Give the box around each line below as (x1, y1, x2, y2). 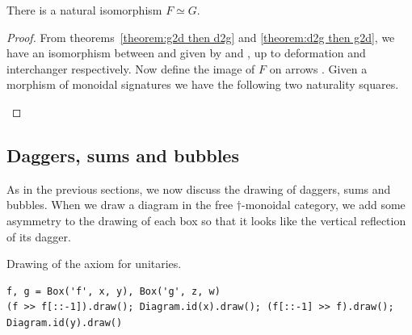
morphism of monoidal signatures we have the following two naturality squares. (6, 76, 399, 93)
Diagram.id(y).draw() (6, 316, 123, 329)
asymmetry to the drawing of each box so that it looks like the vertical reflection (6, 211, 406, 228)
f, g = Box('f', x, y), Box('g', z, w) (6, 285, 221, 297)
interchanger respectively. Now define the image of (6, 60, 255, 77)
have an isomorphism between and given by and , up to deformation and (6, 44, 366, 61)
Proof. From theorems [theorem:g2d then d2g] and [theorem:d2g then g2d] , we (6, 28, 395, 45)
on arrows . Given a (269, 60, 368, 77)
